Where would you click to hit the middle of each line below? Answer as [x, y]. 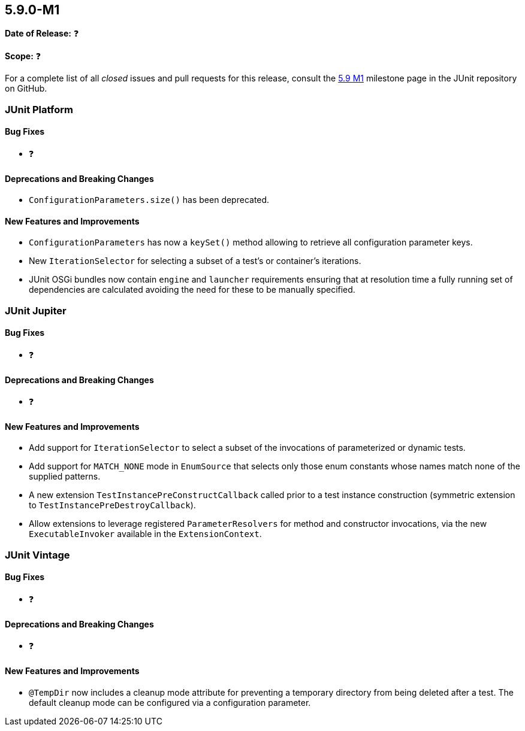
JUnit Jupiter [36, 310]
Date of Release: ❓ [42, 34]
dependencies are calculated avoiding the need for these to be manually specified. [192, 290]
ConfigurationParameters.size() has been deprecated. [149, 200]
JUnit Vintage [37, 555]
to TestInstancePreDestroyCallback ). [112, 505]
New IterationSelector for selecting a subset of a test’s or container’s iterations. [195, 261]
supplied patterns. [65, 477]
